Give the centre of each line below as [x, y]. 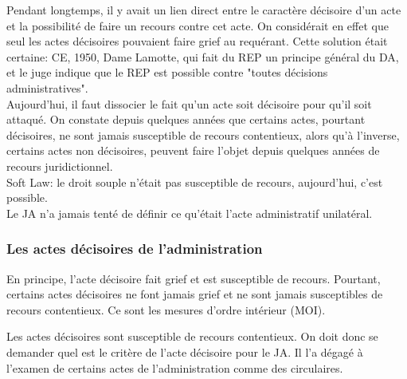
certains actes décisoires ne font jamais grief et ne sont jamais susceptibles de [195, 294]
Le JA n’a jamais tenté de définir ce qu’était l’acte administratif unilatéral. [190, 213]
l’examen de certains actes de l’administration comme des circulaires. [175, 367]
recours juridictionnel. [60, 166]
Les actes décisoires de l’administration [135, 249]
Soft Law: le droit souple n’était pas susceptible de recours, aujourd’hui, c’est [195, 182]
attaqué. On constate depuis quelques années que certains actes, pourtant [186, 119]
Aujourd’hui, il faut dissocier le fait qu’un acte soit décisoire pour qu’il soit [189, 103]
